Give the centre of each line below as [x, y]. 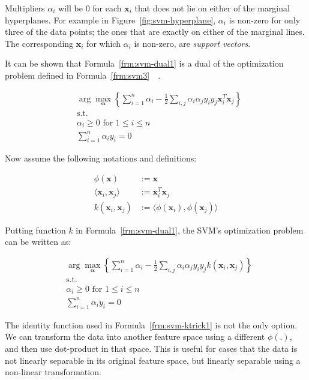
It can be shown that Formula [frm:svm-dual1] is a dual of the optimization [144, 63]
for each [107, 8]
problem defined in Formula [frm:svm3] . [83, 75]
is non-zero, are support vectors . [192, 43]
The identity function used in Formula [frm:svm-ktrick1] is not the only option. [151, 324]
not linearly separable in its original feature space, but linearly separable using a [153, 360]
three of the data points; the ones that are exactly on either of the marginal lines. [155, 32]
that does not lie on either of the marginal [212, 8]
